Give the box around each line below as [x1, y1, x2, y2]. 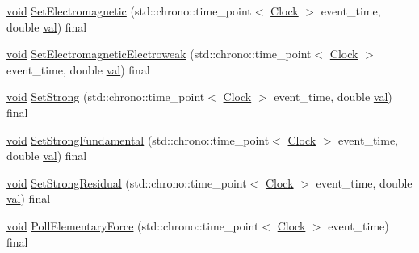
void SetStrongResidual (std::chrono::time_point [6, 174, 247, 191]
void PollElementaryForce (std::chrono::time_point [6, 217, 259, 234]
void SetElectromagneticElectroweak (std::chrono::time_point [6, 45, 312, 62]
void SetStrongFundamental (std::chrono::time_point [6, 131, 270, 148]
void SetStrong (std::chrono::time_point [6, 88, 205, 105]
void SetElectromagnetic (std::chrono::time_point [6, 2, 252, 19]
